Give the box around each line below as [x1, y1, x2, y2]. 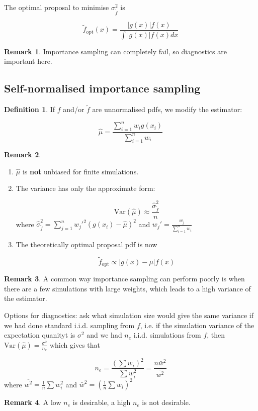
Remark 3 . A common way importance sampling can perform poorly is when [4, 273, 245, 284]
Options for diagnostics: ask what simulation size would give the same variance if [4, 310, 254, 320]
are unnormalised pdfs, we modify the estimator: [92, 104, 242, 115]
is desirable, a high [72, 397, 131, 407]
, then [207, 330, 225, 340]
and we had [87, 330, 122, 340]
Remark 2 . [4, 149, 41, 160]
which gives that [49, 339, 100, 350]
